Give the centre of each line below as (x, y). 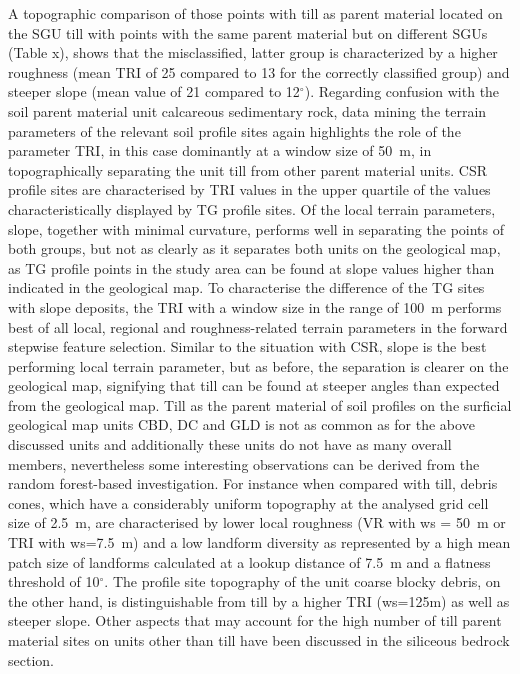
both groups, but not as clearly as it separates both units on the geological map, (254, 248)
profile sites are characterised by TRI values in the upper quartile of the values (249, 189)
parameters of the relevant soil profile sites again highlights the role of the (234, 130)
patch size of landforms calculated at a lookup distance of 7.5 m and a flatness (249, 561)
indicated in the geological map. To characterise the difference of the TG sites (246, 287)
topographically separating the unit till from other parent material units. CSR (247, 169)
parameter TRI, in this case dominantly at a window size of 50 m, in (220, 150)
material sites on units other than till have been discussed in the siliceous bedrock (259, 640)
